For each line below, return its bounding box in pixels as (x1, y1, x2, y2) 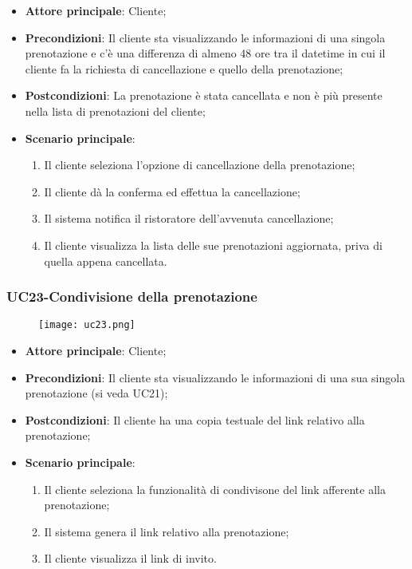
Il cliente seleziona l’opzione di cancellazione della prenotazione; (44, 156, 355, 173)
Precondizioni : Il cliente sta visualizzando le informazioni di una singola (25, 29, 386, 45)
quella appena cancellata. (44, 252, 167, 269)
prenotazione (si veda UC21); (25, 385, 168, 401)
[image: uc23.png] (38, 319, 135, 331)
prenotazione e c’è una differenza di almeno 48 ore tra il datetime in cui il (25, 45, 386, 61)
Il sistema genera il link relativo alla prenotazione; (44, 523, 289, 539)
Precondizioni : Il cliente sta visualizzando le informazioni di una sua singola (25, 369, 406, 385)
